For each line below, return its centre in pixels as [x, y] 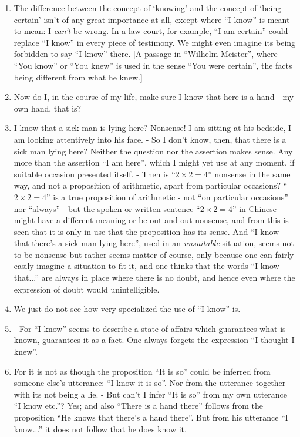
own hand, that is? [48, 108]
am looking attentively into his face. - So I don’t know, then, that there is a [150, 139]
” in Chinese [255, 208]
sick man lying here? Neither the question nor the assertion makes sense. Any [153, 151]
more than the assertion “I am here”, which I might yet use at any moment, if [154, 162]
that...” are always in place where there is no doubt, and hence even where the [154, 278]
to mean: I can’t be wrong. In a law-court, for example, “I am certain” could [151, 31]
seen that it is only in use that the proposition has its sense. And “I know [146, 231]
